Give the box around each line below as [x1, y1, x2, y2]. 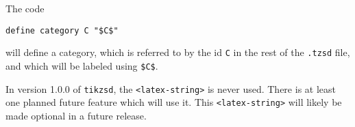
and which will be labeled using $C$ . [5, 58, 158, 72]
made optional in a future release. [5, 108, 147, 122]
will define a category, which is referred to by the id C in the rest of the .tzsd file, [5, 45, 350, 59]
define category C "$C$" [5, 25, 119, 36]
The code [5, 1, 45, 15]
